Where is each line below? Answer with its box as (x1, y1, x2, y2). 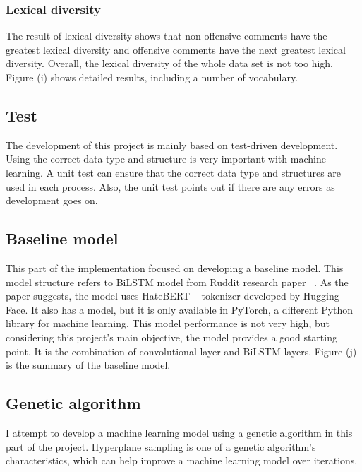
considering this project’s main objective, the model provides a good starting (6, 329, 337, 344)
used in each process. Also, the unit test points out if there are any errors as (6, 179, 335, 194)
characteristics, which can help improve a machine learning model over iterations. (6, 453, 358, 468)
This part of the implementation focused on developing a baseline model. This (6, 260, 344, 275)
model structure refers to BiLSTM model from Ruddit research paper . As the (6, 274, 349, 289)
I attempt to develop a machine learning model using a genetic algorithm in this (6, 425, 353, 439)
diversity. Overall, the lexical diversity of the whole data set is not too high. (6, 56, 333, 71)
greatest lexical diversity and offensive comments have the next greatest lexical (6, 42, 346, 57)
